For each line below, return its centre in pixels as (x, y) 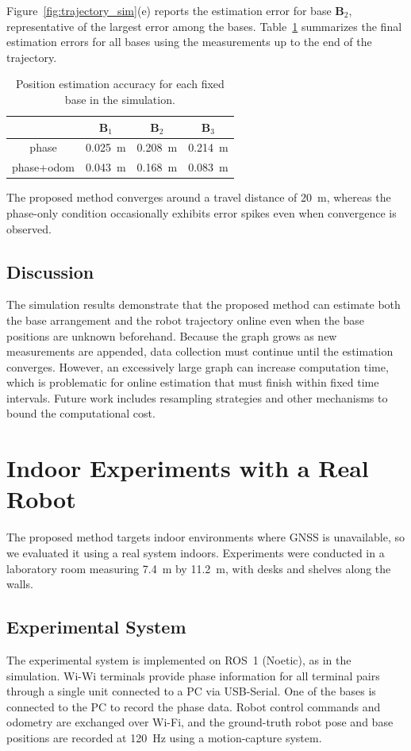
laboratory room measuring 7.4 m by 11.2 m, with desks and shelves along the (199, 568)
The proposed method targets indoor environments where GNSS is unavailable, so (205, 537)
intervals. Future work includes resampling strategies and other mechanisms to (197, 397)
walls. (20, 584)
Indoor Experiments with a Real (188, 468)
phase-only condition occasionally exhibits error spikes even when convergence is (202, 212)
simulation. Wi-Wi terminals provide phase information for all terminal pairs (193, 675)
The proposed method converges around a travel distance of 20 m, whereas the (199, 197)
